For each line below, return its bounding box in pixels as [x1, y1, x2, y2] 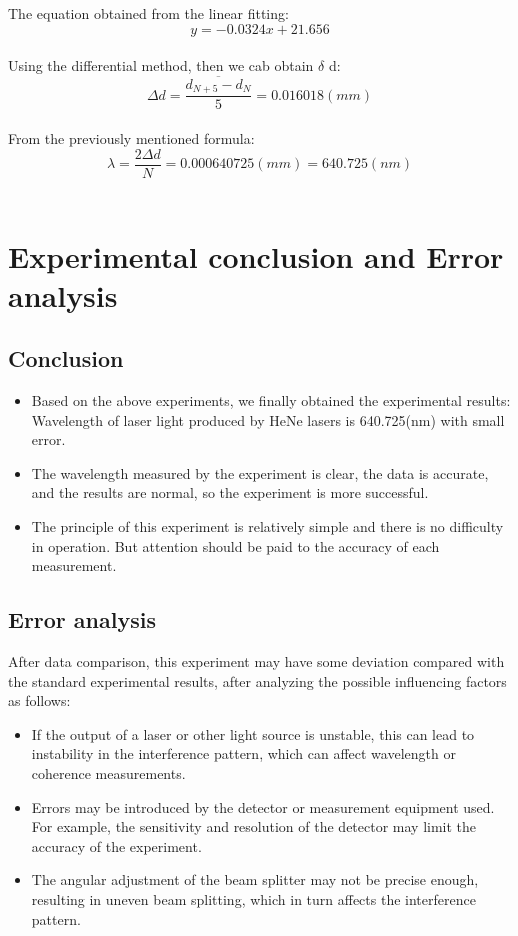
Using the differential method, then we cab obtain [8, 55, 314, 76]
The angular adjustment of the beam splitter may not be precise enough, [31, 869, 479, 890]
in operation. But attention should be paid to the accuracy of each [31, 535, 440, 556]
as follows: [8, 690, 71, 711]
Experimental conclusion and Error [8, 235, 504, 276]
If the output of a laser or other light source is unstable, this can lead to [31, 723, 475, 744]
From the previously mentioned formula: [8, 128, 255, 149]
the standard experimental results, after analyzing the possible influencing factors [8, 670, 507, 691]
